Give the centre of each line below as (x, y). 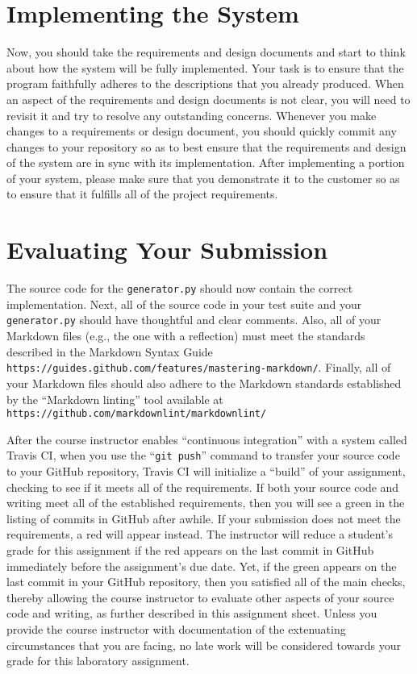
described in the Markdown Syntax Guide (110, 351)
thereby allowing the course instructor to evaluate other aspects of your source (200, 597)
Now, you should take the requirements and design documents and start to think (206, 52)
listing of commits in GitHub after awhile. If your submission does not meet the (204, 518)
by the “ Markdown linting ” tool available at (115, 399)
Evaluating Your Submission (167, 250)
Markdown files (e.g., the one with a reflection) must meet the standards (186, 336)
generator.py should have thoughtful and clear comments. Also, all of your (194, 320)
